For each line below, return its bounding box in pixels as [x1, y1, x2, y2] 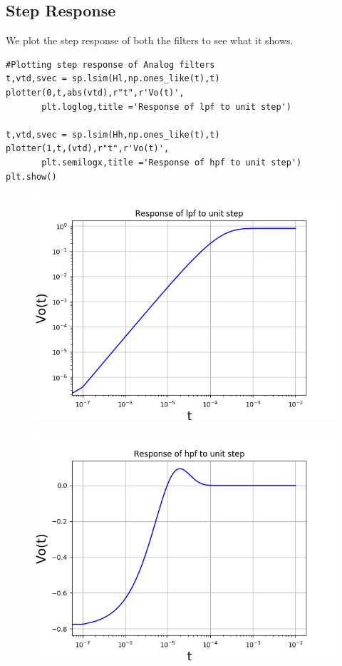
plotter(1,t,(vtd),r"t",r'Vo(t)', [6, 143, 170, 154]
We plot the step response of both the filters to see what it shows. [6, 33, 294, 48]
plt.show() [6, 171, 57, 182]
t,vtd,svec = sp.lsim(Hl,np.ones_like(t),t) [6, 73, 220, 84]
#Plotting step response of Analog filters [6, 59, 215, 70]
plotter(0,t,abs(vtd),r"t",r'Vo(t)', [6, 87, 185, 98]
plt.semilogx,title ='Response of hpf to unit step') [41, 157, 302, 168]
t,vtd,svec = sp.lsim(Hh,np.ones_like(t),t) [6, 129, 220, 140]
